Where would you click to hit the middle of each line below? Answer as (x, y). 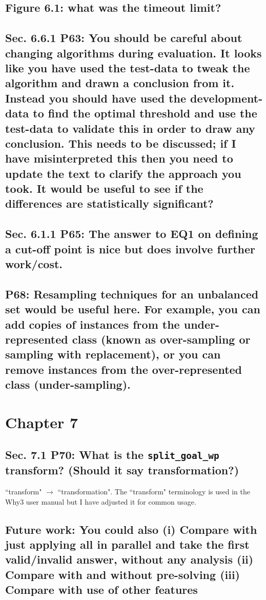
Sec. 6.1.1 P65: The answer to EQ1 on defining (132, 234)
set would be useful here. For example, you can (133, 309)
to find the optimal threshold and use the (145, 113)
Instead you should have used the (96, 98)
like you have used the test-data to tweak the (128, 67)
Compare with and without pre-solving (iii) (123, 574)
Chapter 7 (42, 422)
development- (227, 98)
